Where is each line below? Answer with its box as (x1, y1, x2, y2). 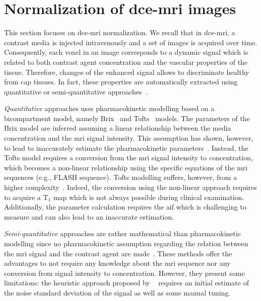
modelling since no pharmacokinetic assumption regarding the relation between (4, 238, 248, 248)
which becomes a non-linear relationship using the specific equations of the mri (4, 162, 248, 172)
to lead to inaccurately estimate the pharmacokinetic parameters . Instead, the (4, 142, 248, 153)
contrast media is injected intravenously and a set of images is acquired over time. (4, 37, 257, 47)
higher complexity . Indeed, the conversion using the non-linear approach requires (4, 182, 257, 192)
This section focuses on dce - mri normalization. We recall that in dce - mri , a (4, 27, 235, 38)
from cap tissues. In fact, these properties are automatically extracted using (4, 76, 238, 87)
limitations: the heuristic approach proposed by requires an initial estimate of (4, 277, 249, 288)
